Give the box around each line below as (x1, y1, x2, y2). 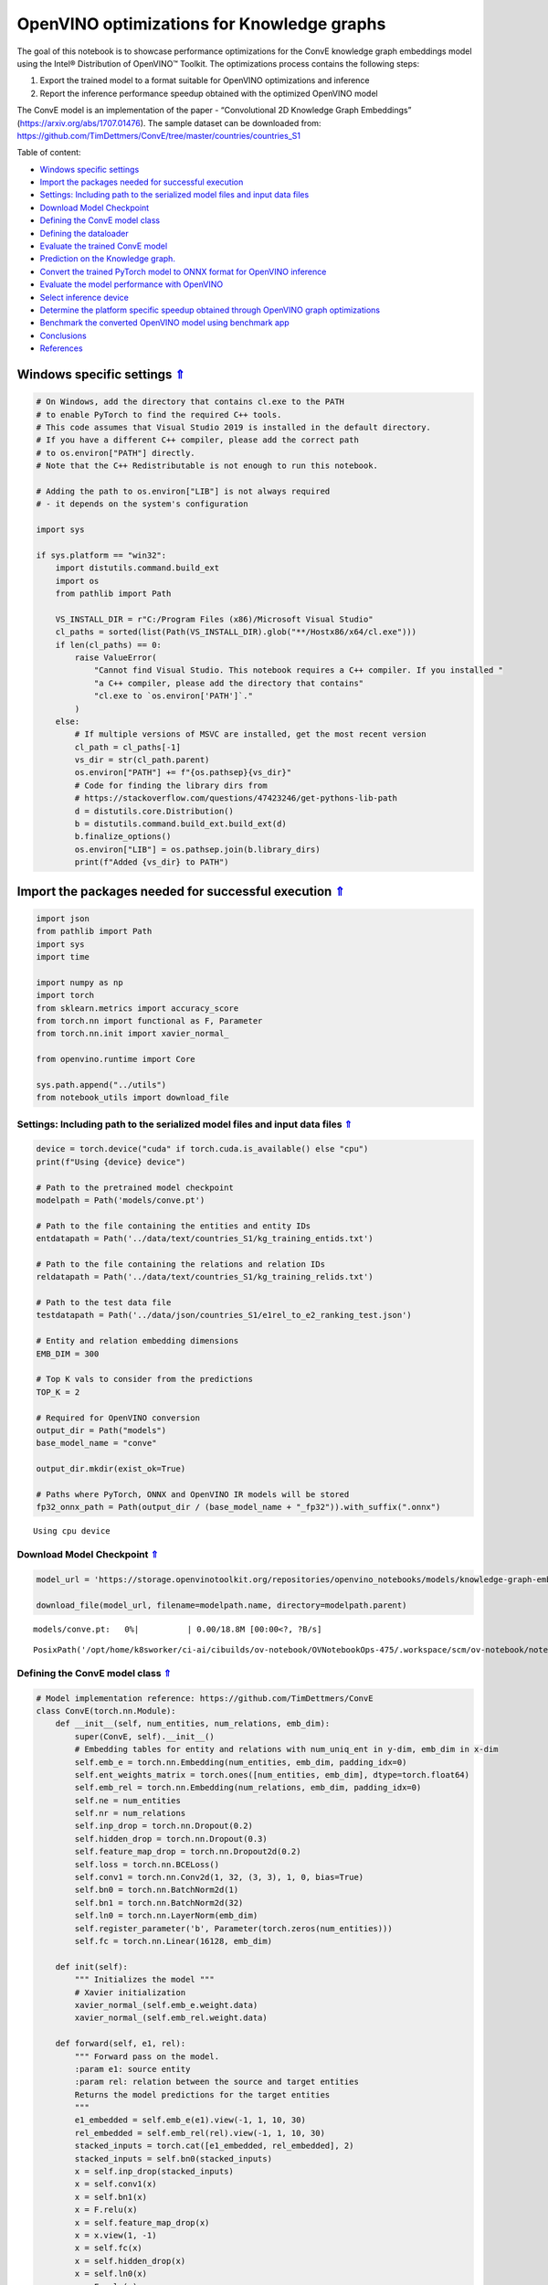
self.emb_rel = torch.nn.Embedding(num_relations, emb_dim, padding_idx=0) (74, 1782, 422, 1793)
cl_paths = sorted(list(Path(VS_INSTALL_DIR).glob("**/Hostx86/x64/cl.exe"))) (55, 627, 417, 637)
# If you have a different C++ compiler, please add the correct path (36, 435, 360, 445)
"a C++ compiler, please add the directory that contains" (93, 677, 364, 688)
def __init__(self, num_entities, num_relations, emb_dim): (55, 1718, 331, 1729)
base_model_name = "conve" (36, 1438, 157, 1449)
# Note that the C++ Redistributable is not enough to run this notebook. (36, 461, 379, 471)
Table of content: (16, 147, 81, 158)
